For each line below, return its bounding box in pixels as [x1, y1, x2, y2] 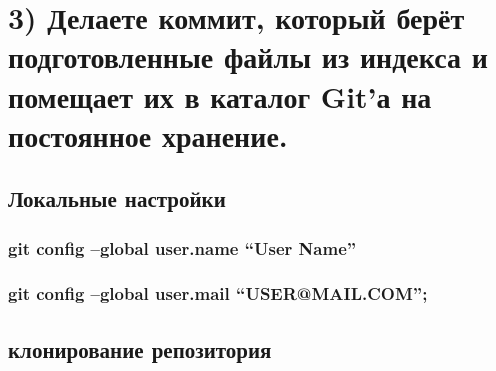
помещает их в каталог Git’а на [8, 75, 432, 116]
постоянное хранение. [8, 114, 288, 155]
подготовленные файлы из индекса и [8, 36, 488, 77]
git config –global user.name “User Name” [8, 235, 357, 260]
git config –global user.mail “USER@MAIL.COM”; [8, 281, 428, 306]
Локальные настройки [8, 183, 226, 214]
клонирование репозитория [8, 333, 272, 364]
